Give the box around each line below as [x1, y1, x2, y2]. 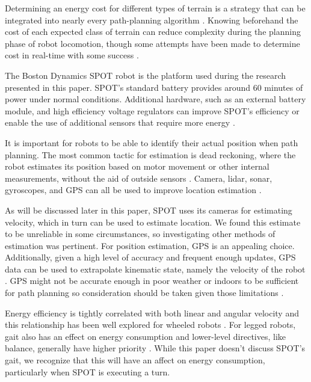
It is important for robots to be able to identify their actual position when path [5, 136, 298, 149]
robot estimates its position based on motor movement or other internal [5, 160, 269, 173]
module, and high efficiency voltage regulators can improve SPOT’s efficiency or [5, 104, 300, 117]
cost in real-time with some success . [5, 49, 139, 61]
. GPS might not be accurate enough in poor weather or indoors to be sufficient [5, 274, 299, 287]
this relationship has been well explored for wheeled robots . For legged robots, [5, 318, 296, 331]
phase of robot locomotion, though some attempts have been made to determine [5, 37, 300, 49]
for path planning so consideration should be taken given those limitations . [5, 286, 284, 299]
